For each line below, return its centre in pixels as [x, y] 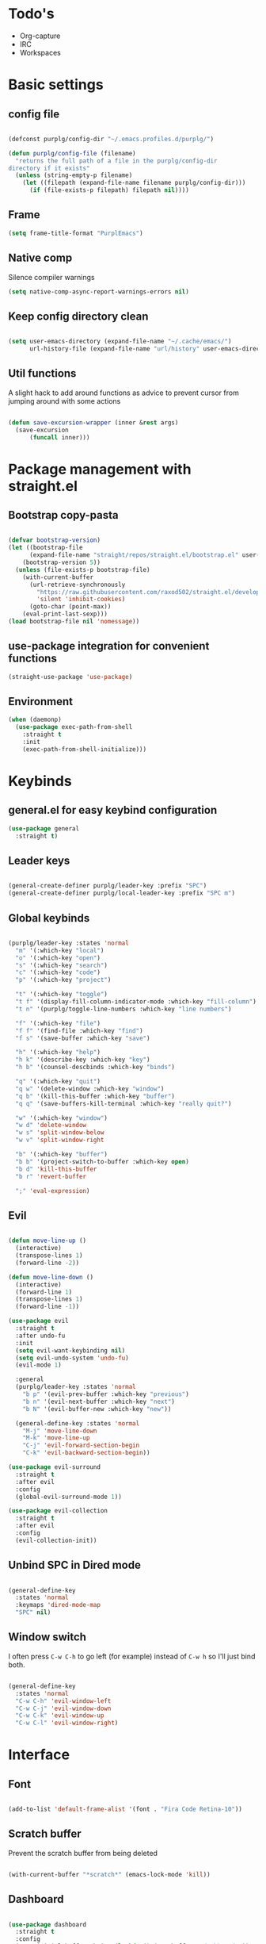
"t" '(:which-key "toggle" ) [62, 995]
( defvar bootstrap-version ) [55, 540]
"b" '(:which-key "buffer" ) [62, 1155]
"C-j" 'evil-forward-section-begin [81, 1446]
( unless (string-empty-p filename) [74, 175]
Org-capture [40, 36]
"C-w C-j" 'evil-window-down [63, 1708]
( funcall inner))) [59, 437]
